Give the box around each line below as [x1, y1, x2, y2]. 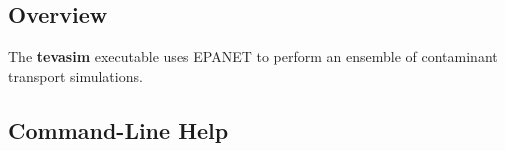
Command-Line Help [8, 114, 229, 145]
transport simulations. [8, 65, 143, 86]
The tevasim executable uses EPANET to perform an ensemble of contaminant [8, 46, 498, 67]
